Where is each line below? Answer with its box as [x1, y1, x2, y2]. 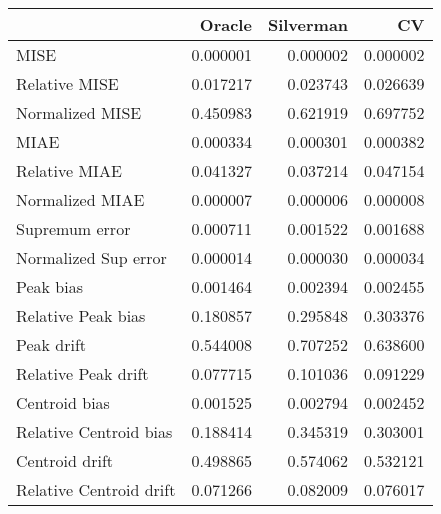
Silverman [267, 13, 349, 36]
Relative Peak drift [16, 362, 149, 385]
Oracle [199, 13, 252, 36]
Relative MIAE [16, 159, 122, 182]
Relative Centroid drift [16, 478, 176, 501]
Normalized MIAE [16, 188, 145, 211]
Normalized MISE [16, 101, 142, 124]
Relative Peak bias [16, 304, 146, 327]
